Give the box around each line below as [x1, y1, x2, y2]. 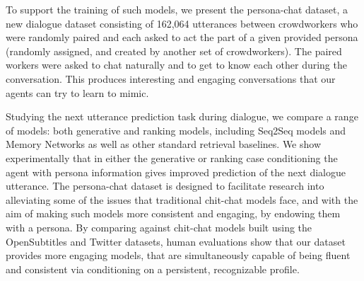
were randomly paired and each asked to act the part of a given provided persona [6, 30, 358, 45]
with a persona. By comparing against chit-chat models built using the [6, 219, 312, 234]
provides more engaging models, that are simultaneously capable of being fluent [6, 248, 351, 263]
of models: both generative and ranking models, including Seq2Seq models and [6, 122, 346, 137]
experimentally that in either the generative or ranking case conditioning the [6, 150, 338, 165]
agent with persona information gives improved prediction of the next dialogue [6, 164, 346, 179]
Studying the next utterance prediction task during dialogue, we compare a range [6, 109, 358, 124]
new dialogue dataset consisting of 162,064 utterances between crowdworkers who [6, 16, 358, 30]
